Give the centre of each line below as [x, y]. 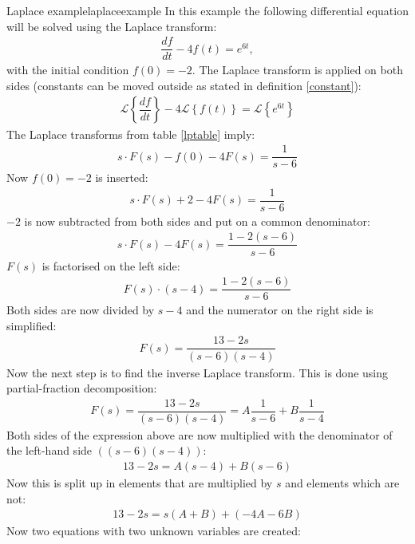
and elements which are [342, 483]
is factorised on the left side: [111, 265]
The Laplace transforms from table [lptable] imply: [131, 134]
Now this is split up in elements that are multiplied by [140, 483]
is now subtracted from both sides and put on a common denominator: [197, 221]
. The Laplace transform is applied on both [297, 70]
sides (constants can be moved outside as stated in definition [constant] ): [184, 85]
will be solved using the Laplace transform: [112, 26]
